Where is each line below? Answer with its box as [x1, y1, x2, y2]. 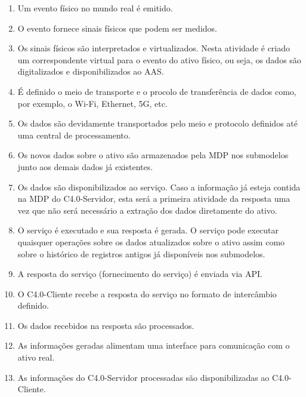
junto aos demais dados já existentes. [17, 160, 153, 173]
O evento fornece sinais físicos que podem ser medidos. [17, 21, 217, 34]
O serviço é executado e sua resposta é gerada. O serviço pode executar [17, 224, 279, 236]
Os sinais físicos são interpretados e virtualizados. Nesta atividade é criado [17, 42, 290, 54]
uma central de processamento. [17, 128, 131, 141]
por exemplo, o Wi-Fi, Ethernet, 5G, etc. [17, 97, 168, 109]
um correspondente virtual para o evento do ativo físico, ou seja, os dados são [17, 53, 301, 66]
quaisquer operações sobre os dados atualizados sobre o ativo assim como [17, 235, 285, 248]
